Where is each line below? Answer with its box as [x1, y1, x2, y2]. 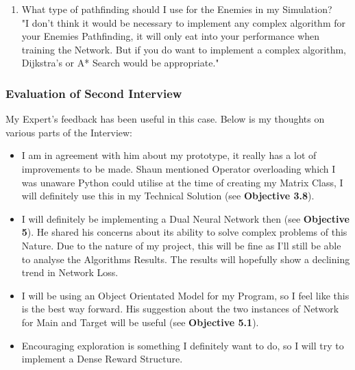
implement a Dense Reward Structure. [21, 351, 183, 366]
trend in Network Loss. [21, 265, 119, 280]
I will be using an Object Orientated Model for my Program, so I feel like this [21, 288, 350, 302]
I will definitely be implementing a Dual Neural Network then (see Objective [21, 211, 350, 225]
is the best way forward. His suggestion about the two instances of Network [21, 301, 339, 316]
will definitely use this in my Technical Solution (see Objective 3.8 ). [21, 188, 315, 203]
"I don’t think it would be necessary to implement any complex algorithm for [21, 15, 345, 29]
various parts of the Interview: [5, 125, 132, 139]
